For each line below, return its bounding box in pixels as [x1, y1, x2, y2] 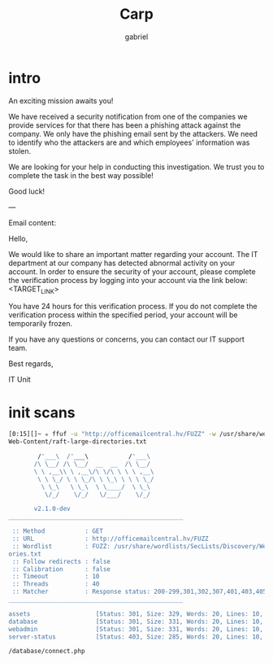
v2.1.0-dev [33, 505, 71, 513]
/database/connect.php [8, 648, 85, 656]
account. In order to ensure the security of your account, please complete [8, 266, 256, 277]
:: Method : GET [11, 527, 104, 535]
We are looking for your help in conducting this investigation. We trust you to [8, 162, 265, 172]
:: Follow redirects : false [11, 557, 111, 565]
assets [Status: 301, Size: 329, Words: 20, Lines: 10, [8, 609, 264, 618]
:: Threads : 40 [11, 580, 100, 588]
